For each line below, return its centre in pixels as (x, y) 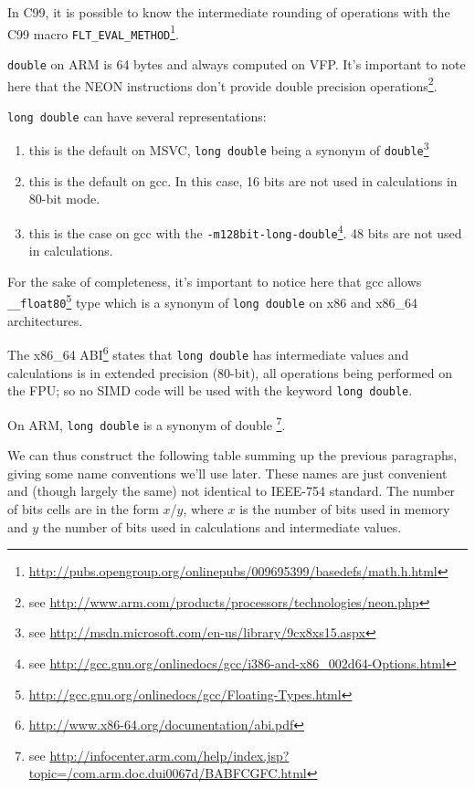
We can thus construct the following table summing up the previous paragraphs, (232, 455)
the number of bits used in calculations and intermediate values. (222, 526)
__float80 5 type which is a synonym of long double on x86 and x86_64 (213, 301)
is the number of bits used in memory (345, 509)
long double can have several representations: (137, 116)
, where (203, 509)
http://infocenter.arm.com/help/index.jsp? (169, 755)
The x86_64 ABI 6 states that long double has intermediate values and (208, 353)
